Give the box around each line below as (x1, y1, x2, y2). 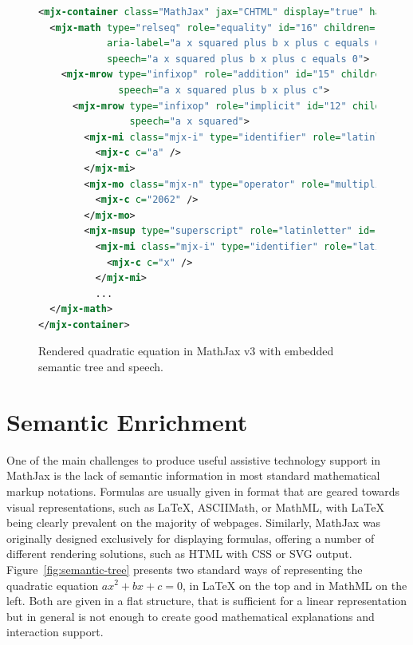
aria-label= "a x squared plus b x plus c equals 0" (106, 38, 387, 49)
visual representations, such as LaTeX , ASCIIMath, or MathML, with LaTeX (6, 498, 385, 515)
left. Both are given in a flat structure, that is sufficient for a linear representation (6, 592, 407, 609)
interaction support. (6, 623, 104, 640)
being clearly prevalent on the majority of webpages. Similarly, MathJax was (6, 514, 381, 531)
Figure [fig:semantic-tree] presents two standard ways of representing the (6, 560, 363, 577)
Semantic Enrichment (6, 405, 248, 437)
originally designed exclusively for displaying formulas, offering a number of (6, 529, 375, 546)
